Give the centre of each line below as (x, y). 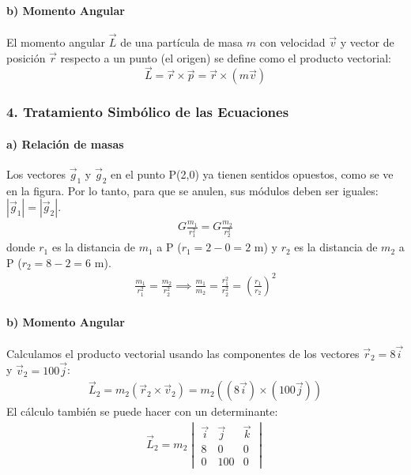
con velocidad (292, 42)
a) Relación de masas (65, 143)
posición (26, 57)
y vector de (367, 42)
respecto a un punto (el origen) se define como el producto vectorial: (226, 57)
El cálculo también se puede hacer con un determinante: (142, 411)
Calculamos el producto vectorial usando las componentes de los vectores (183, 353)
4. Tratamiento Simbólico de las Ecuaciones (148, 112)
